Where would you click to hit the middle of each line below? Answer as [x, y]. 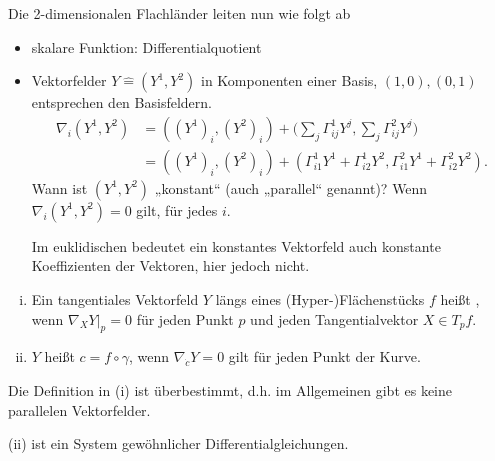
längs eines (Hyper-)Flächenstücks [320, 299]
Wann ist [59, 187]
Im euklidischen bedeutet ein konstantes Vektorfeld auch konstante [236, 245]
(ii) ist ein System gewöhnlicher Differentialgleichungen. [178, 443]
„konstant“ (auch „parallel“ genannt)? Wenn [291, 187]
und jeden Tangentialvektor [334, 318]
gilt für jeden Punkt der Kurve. [324, 356]
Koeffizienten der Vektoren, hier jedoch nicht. [170, 265]
